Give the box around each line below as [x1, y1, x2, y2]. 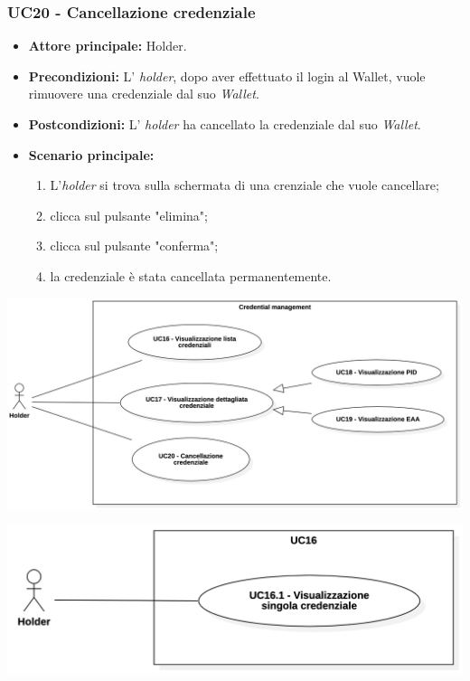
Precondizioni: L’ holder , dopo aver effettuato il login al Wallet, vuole [28, 66, 426, 85]
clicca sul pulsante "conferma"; [50, 236, 219, 255]
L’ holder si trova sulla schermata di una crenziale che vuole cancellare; [50, 175, 439, 194]
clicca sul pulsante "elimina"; [50, 205, 208, 224]
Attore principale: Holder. [28, 36, 187, 55]
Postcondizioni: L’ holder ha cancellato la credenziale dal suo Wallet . [28, 115, 421, 133]
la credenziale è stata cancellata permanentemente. [50, 266, 332, 285]
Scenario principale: [28, 145, 155, 164]
